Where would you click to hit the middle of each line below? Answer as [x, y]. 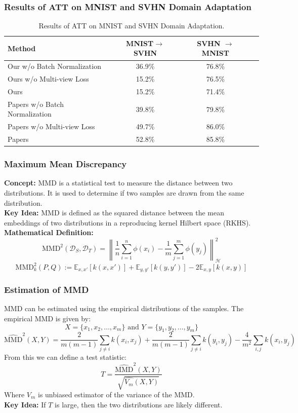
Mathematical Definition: [49, 232]
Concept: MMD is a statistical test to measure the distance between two [118, 183]
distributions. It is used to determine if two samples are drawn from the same [124, 192]
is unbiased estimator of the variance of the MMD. [116, 394]
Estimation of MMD [47, 290]
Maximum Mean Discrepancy [66, 164]
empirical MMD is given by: [48, 318]
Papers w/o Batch [36, 104]
